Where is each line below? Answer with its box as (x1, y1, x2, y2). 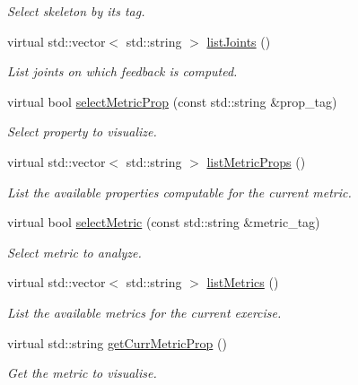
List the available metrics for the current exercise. (7, 302, 282, 321)
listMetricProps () (206, 152, 306, 171)
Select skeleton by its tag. (7, 2, 145, 20)
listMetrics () (206, 273, 279, 292)
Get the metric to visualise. (7, 363, 157, 382)
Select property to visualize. (7, 122, 157, 141)
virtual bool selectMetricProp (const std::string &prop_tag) (7, 92, 337, 110)
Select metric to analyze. (7, 242, 142, 261)
